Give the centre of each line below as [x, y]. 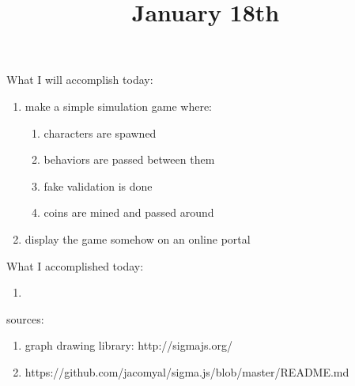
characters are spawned [100, 132]
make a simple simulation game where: [119, 106]
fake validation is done [98, 185]
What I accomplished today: [75, 265]
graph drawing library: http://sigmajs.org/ [128, 345]
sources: [25, 318]
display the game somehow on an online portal [138, 238]
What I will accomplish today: [80, 79]
